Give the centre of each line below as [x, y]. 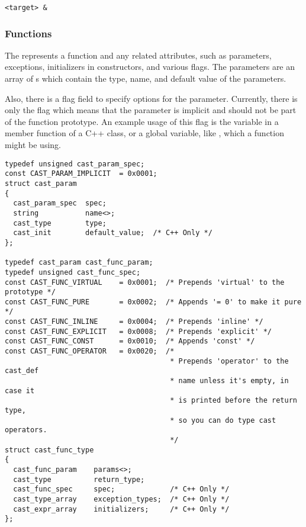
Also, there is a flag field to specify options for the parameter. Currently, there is [151, 98]
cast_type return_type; [79, 479]
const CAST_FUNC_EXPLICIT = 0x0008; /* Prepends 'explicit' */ [138, 331]
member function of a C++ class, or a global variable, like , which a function [144, 133]
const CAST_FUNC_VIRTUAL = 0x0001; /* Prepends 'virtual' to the [145, 282]
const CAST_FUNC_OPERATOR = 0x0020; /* [90, 351]
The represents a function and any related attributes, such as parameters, [138, 55]
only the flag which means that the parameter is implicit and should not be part [151, 110]
